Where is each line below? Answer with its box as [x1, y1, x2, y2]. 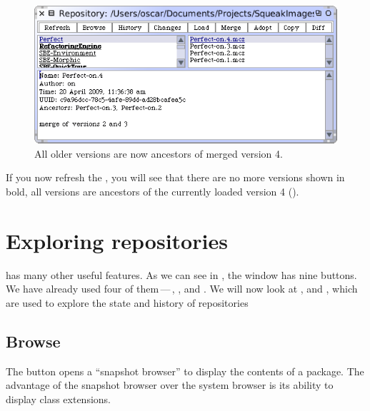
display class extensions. [6, 391, 111, 406]
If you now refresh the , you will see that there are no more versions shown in [6, 170, 345, 185]
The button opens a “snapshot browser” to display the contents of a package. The [6, 363, 364, 378]
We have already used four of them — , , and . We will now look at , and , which [6, 281, 358, 296]
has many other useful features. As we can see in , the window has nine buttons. [6, 267, 357, 282]
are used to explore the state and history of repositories [6, 295, 249, 310]
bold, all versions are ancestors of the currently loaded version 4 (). [6, 183, 299, 198]
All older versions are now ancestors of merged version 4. [34, 146, 283, 161]
